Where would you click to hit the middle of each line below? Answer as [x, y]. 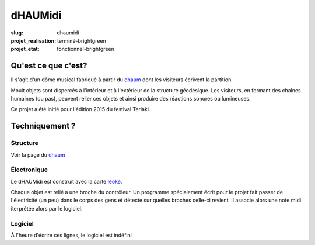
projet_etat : [25, 49]
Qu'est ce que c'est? [49, 66]
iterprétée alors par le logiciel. [47, 208]
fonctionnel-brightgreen [86, 49]
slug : [17, 33]
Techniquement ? [43, 126]
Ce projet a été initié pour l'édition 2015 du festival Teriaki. [80, 109]
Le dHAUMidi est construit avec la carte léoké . [66, 181]
